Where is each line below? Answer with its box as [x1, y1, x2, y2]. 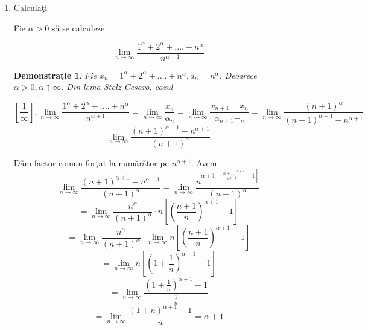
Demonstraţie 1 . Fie [13, 68, 97, 81]
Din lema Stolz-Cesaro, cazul [66, 80, 173, 93]
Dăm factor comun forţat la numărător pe [13, 156, 169, 169]
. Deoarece [219, 68, 257, 81]
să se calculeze [52, 21, 105, 34]
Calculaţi [13, 1, 48, 13]
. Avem [191, 156, 217, 169]
